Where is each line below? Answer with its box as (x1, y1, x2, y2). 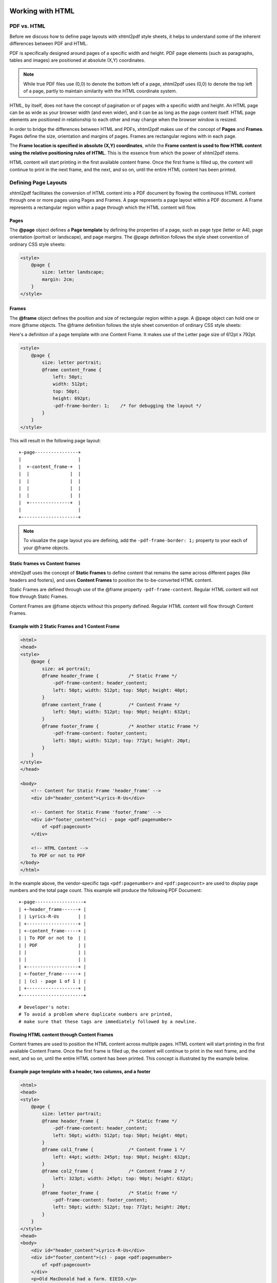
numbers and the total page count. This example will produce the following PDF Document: (9, 887, 202, 893)
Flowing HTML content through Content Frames (9, 1032, 114, 1038)
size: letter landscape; (42, 269, 105, 275)
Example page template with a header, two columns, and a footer (9, 1068, 151, 1075)
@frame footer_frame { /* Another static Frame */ (42, 723, 199, 729)
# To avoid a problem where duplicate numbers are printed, (18, 1012, 173, 1017)
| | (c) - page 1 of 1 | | (18, 978, 87, 984)
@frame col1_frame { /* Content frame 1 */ (42, 1147, 186, 1153)
